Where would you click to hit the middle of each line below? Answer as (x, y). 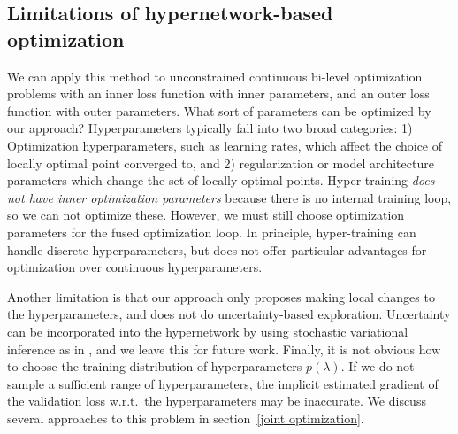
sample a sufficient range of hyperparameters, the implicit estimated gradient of (223, 383)
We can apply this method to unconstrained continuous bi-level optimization (215, 76)
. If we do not (378, 366)
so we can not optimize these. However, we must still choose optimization (206, 215)
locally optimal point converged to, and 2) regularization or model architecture (221, 163)
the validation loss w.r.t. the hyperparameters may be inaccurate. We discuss (217, 401)
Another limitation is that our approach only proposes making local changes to (221, 296)
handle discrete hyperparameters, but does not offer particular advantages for (217, 249)
